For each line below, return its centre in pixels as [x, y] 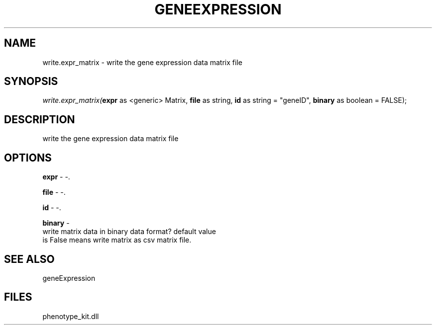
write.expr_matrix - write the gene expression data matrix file [142, 62]
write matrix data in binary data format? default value [129, 232]
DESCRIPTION [40, 119]
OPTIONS [28, 158]
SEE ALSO [29, 259]
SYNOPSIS [31, 82]
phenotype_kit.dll [71, 316]
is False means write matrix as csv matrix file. [117, 240]
